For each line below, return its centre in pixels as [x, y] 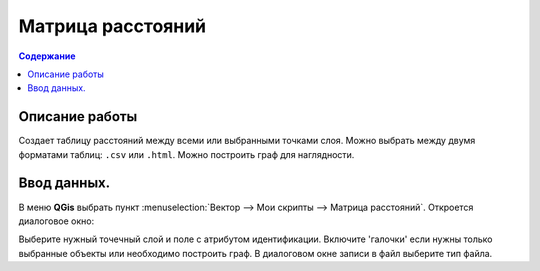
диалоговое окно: [56, 221]
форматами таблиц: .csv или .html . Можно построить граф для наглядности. [186, 154]
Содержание [47, 56]
